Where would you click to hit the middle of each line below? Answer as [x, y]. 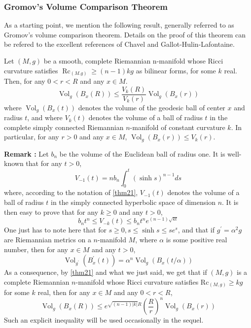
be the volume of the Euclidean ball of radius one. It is [142, 153]
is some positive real [197, 240]
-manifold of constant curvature [178, 127]
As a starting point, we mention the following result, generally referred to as [119, 25]
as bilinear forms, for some [176, 70]
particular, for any [32, 137]
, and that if [196, 230]
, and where [45, 117]
